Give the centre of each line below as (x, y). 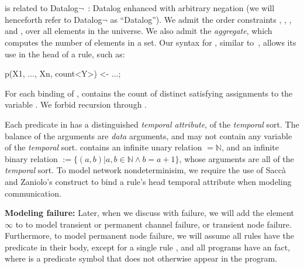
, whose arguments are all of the (236, 158)
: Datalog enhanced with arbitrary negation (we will (181, 8)
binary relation (31, 158)
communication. (33, 193)
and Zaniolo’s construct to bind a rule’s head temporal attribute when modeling (148, 181)
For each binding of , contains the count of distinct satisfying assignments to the (149, 93)
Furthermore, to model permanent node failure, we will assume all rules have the (149, 236)
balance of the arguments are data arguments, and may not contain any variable (148, 135)
